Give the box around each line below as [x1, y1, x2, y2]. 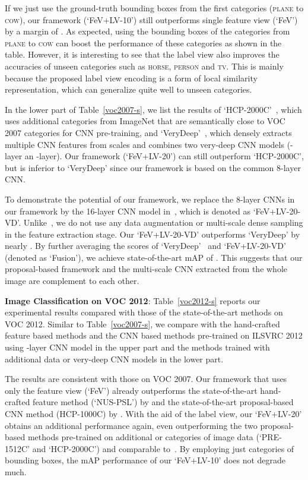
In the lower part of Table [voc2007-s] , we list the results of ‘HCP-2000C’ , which [5, 103, 302, 115]
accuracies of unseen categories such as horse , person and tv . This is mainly [5, 59, 284, 72]
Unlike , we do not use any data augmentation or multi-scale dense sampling [23, 216, 303, 229]
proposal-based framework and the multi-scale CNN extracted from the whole [5, 263, 288, 275]
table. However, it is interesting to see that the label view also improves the [5, 48, 280, 61]
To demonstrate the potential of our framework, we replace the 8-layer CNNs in [5, 192, 295, 205]
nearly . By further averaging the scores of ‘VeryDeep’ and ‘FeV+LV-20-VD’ [5, 239, 286, 252]
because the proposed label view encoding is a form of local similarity [5, 71, 258, 84]
